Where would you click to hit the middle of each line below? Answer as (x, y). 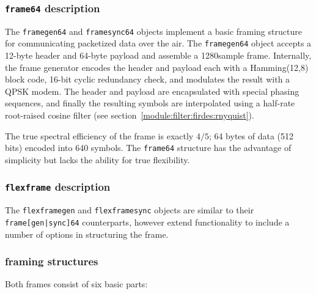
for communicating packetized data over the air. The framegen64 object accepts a (158, 43)
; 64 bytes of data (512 (251, 135)
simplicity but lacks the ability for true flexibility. (97, 159)
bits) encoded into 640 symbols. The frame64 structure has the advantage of (148, 148)
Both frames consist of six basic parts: (76, 284)
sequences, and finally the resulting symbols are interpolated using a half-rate (150, 103)
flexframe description (58, 187)
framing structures (52, 261)
